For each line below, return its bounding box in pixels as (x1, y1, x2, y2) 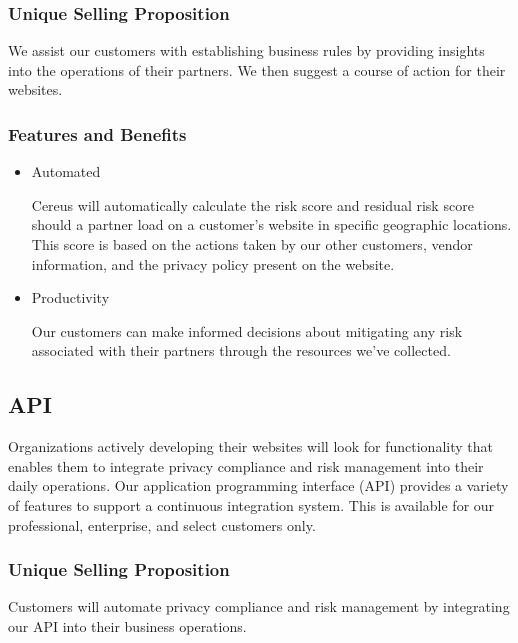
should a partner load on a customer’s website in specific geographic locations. (31, 214, 512, 235)
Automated (31, 161, 101, 182)
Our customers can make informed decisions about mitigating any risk (31, 320, 463, 341)
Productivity (31, 287, 110, 308)
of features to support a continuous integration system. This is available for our (8, 494, 495, 515)
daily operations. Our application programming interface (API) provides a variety (8, 475, 509, 496)
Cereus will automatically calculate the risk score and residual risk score (31, 194, 474, 215)
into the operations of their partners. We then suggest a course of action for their (8, 59, 506, 80)
